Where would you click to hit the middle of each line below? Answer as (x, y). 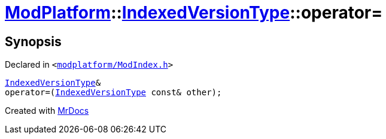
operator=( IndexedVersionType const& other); (113, 93)
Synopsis (33, 41)
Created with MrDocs (47, 111)
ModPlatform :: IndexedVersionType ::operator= (194, 13)
